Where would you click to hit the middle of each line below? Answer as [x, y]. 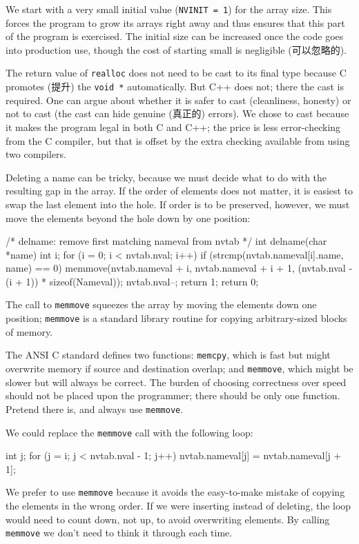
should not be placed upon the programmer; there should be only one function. [173, 395]
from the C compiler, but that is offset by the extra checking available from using [178, 140]
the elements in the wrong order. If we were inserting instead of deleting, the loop [178, 506]
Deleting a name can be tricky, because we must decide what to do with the [166, 177]
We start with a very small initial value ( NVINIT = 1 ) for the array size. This [169, 9]
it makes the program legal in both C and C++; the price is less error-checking [173, 127]
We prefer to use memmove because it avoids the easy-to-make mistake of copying [175, 492]
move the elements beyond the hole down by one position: [128, 218]
